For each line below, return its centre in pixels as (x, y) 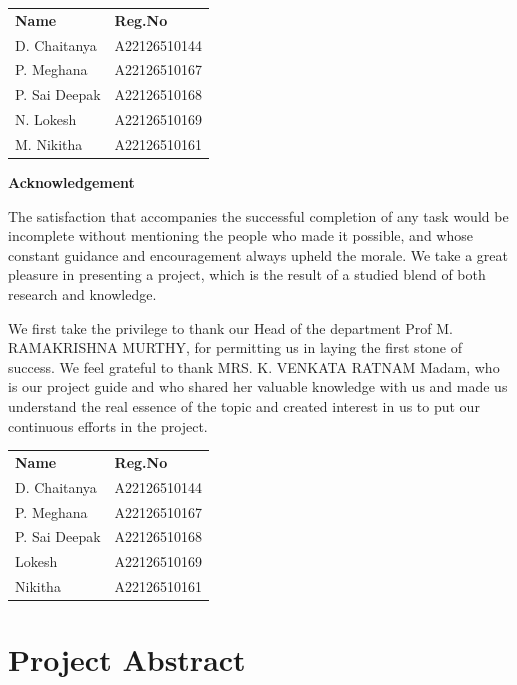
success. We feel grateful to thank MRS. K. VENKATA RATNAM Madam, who (254, 366)
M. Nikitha (49, 143)
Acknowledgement (71, 182)
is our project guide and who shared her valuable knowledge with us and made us (258, 386)
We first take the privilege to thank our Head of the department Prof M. (230, 327)
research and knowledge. (82, 294)
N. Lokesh (46, 119)
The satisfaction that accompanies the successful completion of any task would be (258, 215)
